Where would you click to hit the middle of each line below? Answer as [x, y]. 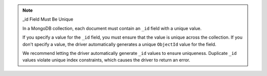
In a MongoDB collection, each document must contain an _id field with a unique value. [112, 28]
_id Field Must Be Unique [48, 19]
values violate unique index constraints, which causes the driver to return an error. [106, 60]
